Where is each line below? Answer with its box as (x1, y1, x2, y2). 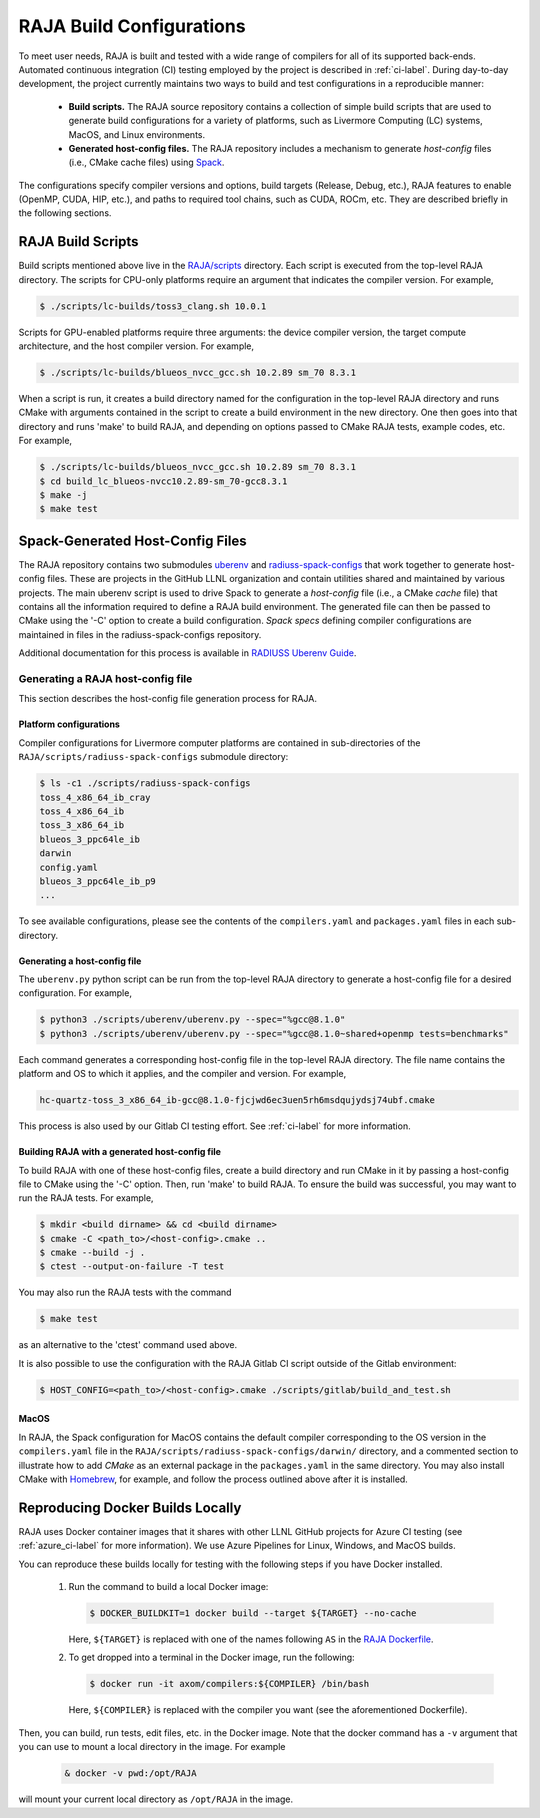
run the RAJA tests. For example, (18, 1192, 154, 1204)
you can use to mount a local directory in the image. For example (18, 1741, 286, 1753)
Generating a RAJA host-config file (18, 672, 193, 686)
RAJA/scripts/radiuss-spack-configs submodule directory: (18, 751, 289, 763)
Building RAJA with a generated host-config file (18, 1146, 222, 1158)
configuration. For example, (18, 987, 132, 999)
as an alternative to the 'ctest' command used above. (18, 1339, 238, 1351)
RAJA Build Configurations (18, 15, 246, 37)
